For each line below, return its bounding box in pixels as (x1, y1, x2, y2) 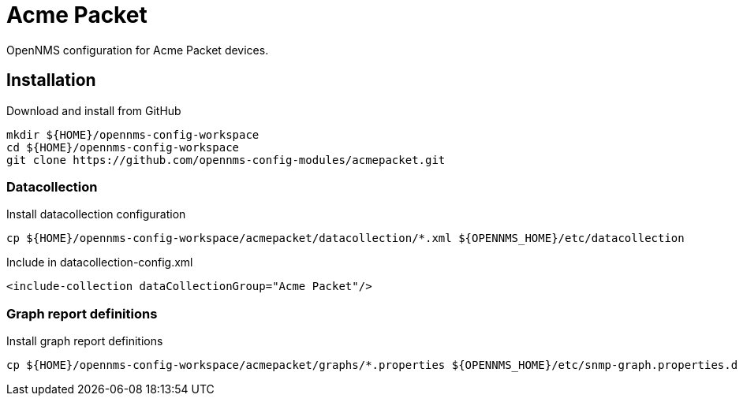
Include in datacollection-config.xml (6, 255, 193, 270)
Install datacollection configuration (6, 207, 186, 221)
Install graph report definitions (6, 334, 163, 348)
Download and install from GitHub (6, 103, 181, 117)
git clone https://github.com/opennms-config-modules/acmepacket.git (6, 153, 446, 166)
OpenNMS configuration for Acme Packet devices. (6, 43, 269, 57)
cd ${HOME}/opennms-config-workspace (6, 140, 240, 154)
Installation (6, 70, 96, 91)
